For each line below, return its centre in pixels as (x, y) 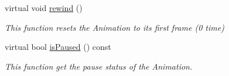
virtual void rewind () (44, 8)
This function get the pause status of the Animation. (99, 66)
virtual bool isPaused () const (58, 47)
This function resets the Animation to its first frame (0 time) (114, 27)
